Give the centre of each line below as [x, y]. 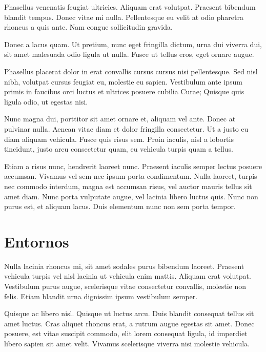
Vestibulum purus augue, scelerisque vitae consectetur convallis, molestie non [125, 286]
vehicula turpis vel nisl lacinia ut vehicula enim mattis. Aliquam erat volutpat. [128, 276]
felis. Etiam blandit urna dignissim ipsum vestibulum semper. [101, 296]
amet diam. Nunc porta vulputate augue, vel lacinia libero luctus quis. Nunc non [131, 196]
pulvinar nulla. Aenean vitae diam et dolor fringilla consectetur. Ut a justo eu [126, 128]
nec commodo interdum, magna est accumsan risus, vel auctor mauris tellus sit [128, 186]
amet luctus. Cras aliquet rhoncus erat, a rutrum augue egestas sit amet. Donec [129, 323]
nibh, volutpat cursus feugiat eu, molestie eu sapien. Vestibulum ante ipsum [123, 81]
